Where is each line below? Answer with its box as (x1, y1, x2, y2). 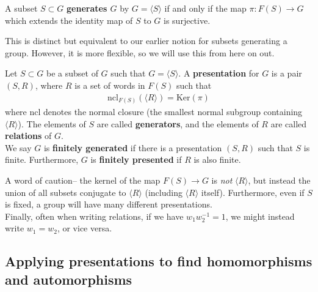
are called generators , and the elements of (96, 117, 259, 130)
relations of (5, 129, 52, 142)
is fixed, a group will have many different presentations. (5, 198, 212, 211)
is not (211, 174, 233, 187)
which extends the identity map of (5, 13, 133, 26)
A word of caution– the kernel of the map (5, 174, 161, 187)
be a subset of (46, 67, 98, 80)
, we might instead (225, 209, 295, 222)
